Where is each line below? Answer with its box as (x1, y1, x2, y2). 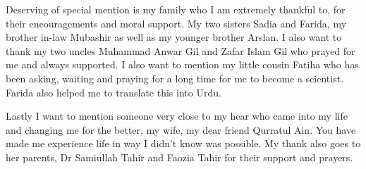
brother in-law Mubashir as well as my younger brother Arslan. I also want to (6, 30, 342, 44)
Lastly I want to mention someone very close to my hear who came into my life (6, 108, 348, 123)
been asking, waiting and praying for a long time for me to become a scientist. (6, 70, 344, 85)
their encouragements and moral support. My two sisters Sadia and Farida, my (6, 15, 347, 30)
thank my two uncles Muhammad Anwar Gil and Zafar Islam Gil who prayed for (6, 43, 355, 58)
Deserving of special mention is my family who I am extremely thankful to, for (6, 2, 346, 16)
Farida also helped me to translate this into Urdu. (6, 84, 221, 99)
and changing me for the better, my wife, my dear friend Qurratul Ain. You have (6, 122, 356, 137)
